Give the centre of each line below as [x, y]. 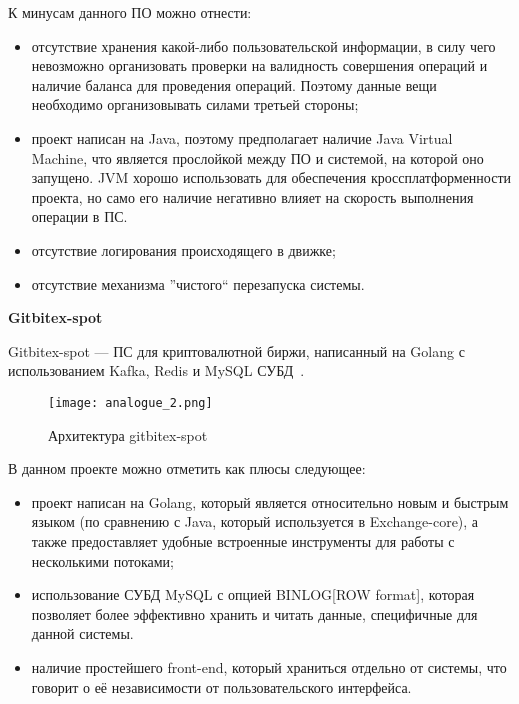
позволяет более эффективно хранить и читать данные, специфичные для [254, 613]
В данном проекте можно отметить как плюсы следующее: [187, 468]
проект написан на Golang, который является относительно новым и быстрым [270, 501]
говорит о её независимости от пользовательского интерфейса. [221, 686]
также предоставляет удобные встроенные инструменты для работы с [243, 540]
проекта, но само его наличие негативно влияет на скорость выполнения [252, 196]
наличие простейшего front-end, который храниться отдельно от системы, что [269, 666]
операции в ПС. [79, 216]
